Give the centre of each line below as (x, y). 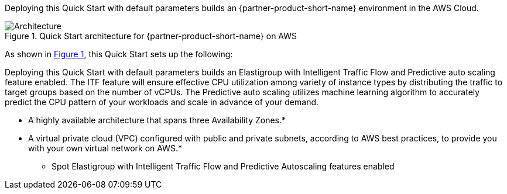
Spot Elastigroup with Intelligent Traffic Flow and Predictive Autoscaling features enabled (223, 166)
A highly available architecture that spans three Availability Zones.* (157, 120)
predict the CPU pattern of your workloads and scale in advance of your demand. (162, 102)
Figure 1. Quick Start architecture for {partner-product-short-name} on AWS (151, 36)
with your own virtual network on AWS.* (105, 148)
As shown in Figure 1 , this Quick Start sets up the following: (119, 54)
